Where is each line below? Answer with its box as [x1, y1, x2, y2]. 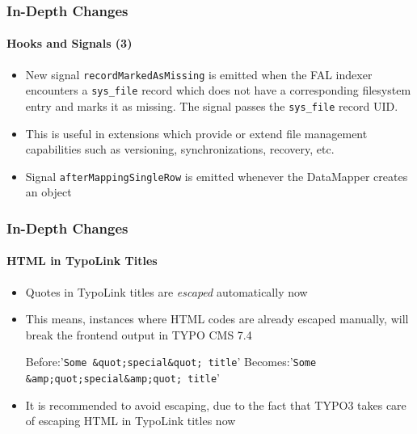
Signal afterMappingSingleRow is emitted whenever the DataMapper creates [25, 167, 408, 184]
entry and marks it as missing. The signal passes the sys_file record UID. [25, 97, 398, 114]
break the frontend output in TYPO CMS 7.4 [25, 326, 252, 343]
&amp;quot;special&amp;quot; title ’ [25, 369, 220, 386]
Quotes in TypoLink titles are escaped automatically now [25, 283, 308, 300]
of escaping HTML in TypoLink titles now [25, 412, 236, 429]
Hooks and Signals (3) [6, 35, 133, 52]
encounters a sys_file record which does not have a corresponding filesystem [25, 82, 411, 99]
